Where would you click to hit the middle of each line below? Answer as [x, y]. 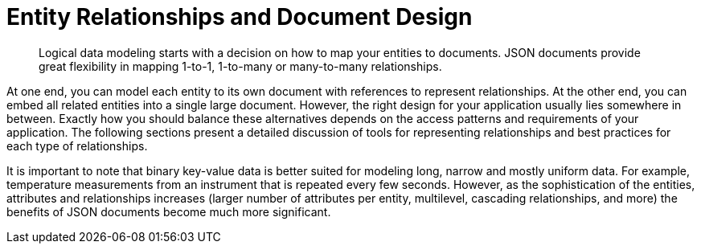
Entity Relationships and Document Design [240, 17]
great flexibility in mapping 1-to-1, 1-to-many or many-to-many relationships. [240, 66]
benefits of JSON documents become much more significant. [169, 211]
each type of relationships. [77, 145]
